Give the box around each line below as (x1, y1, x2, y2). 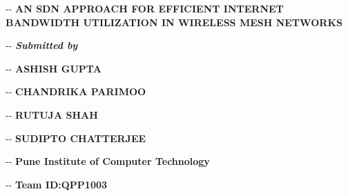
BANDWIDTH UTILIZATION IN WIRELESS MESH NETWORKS (6, 14, 342, 29)
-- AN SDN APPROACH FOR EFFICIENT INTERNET (6, 1, 284, 15)
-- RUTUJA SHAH (6, 107, 98, 121)
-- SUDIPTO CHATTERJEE (6, 130, 146, 145)
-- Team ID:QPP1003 (6, 177, 108, 191)
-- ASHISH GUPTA (6, 61, 101, 75)
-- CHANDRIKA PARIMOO (6, 84, 146, 99)
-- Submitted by (6, 38, 78, 52)
